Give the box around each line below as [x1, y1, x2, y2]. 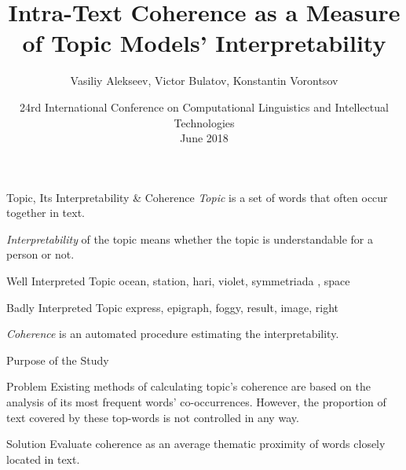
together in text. [6, 204, 85, 221]
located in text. [6, 450, 80, 467]
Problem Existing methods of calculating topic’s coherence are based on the [6, 378, 371, 395]
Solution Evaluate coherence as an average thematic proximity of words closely [6, 435, 386, 452]
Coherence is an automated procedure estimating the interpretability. [6, 325, 339, 342]
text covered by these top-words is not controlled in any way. [6, 409, 299, 425]
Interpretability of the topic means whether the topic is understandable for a [6, 230, 373, 247]
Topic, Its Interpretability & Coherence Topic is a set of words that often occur [6, 189, 388, 205]
